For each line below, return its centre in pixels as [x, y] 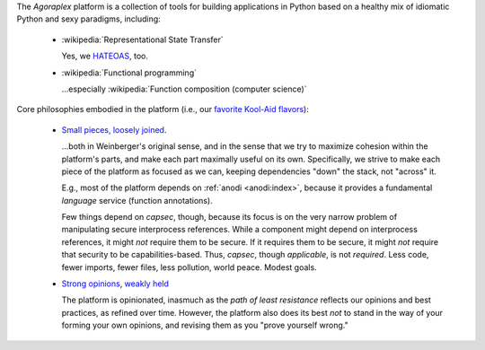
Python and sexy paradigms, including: [88, 19]
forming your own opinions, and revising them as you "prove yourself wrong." [205, 325]
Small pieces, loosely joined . [114, 129]
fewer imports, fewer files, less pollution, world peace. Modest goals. [190, 267]
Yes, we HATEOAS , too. [105, 56]
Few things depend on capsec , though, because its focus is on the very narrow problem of [229, 217]
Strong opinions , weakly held [115, 284]
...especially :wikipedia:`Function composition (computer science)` [184, 89]
